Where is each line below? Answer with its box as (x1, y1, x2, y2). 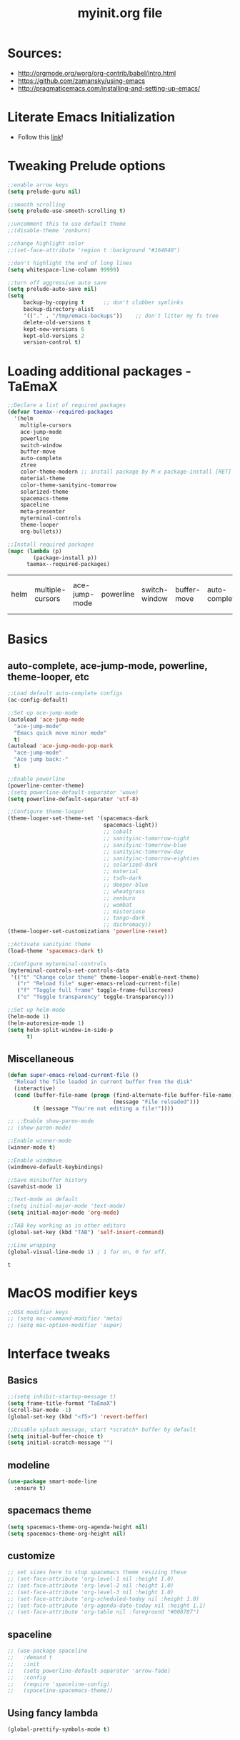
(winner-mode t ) (7, 1144, 56, 1151)
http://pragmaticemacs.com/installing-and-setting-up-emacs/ (17, 84, 201, 92)
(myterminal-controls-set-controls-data (7, 967, 130, 974)
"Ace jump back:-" (14, 756, 69, 763)
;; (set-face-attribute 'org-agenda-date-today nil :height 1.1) (7, 1602, 206, 1609)
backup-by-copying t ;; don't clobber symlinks (23, 299, 184, 307)
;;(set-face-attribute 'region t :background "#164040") (7, 247, 181, 254)
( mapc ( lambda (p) (7, 547, 62, 555)
